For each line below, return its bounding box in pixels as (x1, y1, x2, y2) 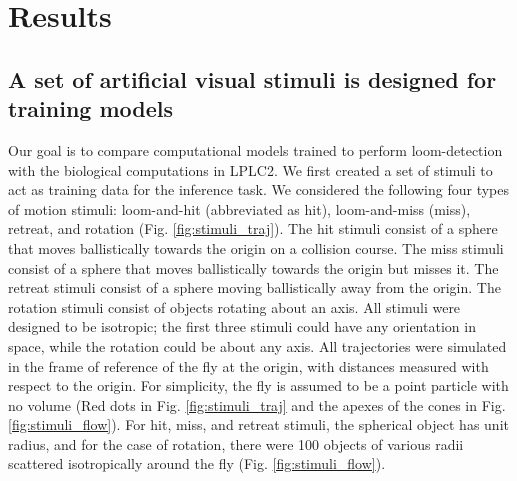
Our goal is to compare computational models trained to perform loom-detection (8, 139, 503, 160)
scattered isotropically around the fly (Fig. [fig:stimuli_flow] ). (8, 453, 386, 474)
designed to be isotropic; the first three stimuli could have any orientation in (8, 316, 476, 337)
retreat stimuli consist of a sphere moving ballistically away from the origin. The (8, 277, 501, 298)
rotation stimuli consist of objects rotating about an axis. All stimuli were (8, 296, 461, 317)
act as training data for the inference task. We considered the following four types (8, 179, 510, 200)
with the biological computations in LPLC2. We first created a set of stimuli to (8, 159, 493, 180)
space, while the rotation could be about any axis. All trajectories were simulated (8, 335, 507, 356)
